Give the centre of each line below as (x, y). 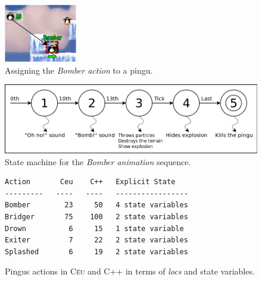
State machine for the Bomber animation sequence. (98, 161)
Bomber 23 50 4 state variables (96, 205)
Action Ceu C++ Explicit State (90, 182)
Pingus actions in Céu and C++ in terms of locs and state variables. (130, 271)
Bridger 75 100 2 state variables (96, 217)
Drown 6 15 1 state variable (94, 228)
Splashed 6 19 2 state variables (96, 252)
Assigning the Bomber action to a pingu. (79, 70)
